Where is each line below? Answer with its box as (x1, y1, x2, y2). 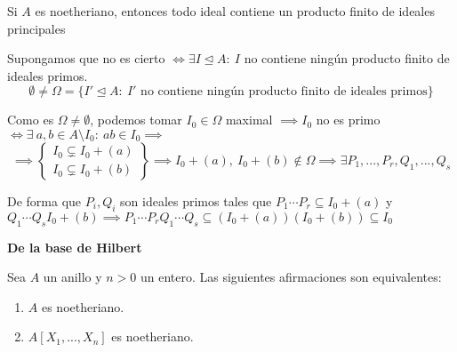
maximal (225, 110, 273, 129)
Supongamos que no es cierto (7, 49, 165, 68)
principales (7, 19, 66, 37)
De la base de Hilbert (7, 237, 142, 256)
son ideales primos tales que (120, 191, 272, 210)
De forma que (7, 191, 82, 210)
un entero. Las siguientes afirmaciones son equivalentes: (140, 268, 442, 286)
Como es (7, 110, 54, 129)
